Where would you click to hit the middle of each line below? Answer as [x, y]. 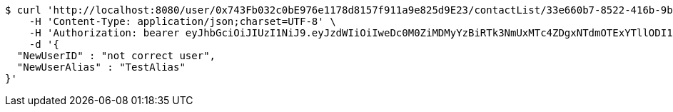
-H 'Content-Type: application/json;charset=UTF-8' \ [182, 21]
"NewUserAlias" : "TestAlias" [101, 67]
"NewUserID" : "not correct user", [116, 56]
